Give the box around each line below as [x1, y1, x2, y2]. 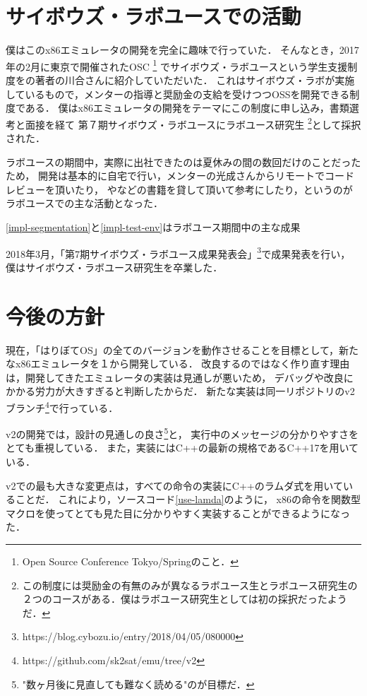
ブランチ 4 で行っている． [6, 398, 119, 415]
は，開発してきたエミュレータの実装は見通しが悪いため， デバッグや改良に [6, 370, 354, 384]
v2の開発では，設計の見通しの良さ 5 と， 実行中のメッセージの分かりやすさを [6, 425, 359, 441]
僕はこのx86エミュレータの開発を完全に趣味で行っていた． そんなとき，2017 [6, 42, 359, 57]
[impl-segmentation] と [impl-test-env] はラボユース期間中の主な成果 [6, 219, 301, 234]
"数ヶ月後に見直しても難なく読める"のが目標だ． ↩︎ [22, 676, 255, 691]
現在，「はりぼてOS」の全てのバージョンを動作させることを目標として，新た [6, 342, 359, 357]
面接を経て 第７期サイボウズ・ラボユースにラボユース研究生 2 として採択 [25, 114, 361, 131]
